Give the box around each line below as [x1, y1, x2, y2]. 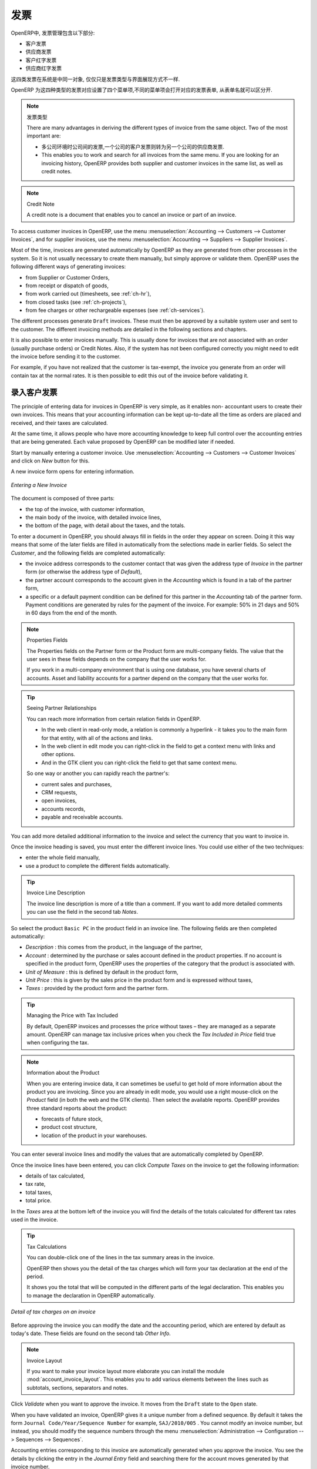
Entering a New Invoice [11, 481, 68, 488]
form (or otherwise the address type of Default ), [25, 568, 142, 575]
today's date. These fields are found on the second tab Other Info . [11, 1330, 171, 1337]
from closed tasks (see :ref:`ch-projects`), [25, 299, 127, 306]
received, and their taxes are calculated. [11, 419, 108, 426]
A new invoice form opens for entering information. [11, 468, 134, 475]
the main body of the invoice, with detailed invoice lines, [25, 514, 161, 521]
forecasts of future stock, [41, 1115, 103, 1122]
